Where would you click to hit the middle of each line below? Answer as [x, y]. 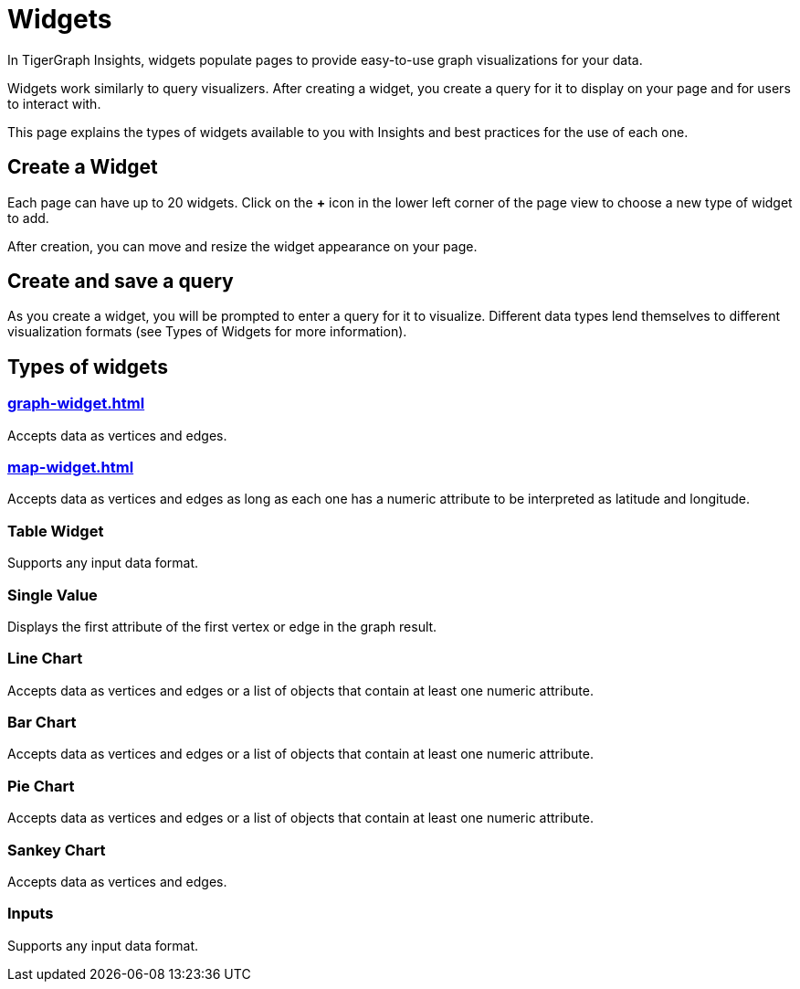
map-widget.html [71, 468]
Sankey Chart [57, 850]
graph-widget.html [76, 404]
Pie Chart [41, 786]
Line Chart [45, 659]
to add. [28, 218]
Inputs [31, 914]
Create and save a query [121, 282]
